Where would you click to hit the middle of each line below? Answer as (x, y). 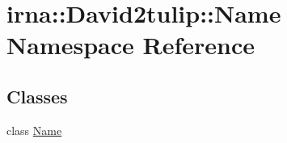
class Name (34, 130)
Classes (37, 96)
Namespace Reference (131, 45)
